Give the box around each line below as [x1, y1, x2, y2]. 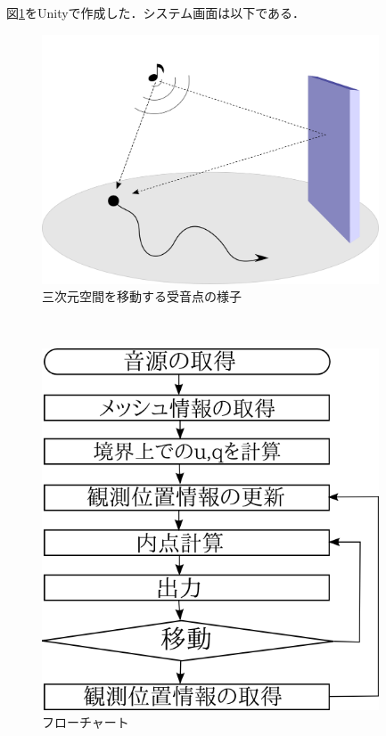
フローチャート [42, 713, 129, 732]
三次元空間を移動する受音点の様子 [42, 287, 242, 306]
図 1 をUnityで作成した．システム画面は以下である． [6, 4, 306, 21]
